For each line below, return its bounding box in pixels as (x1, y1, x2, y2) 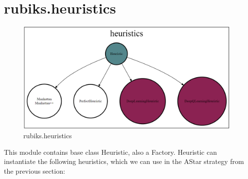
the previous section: (4, 165, 65, 176)
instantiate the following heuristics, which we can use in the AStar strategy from (4, 156, 244, 166)
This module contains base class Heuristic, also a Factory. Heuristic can (4, 146, 217, 157)
